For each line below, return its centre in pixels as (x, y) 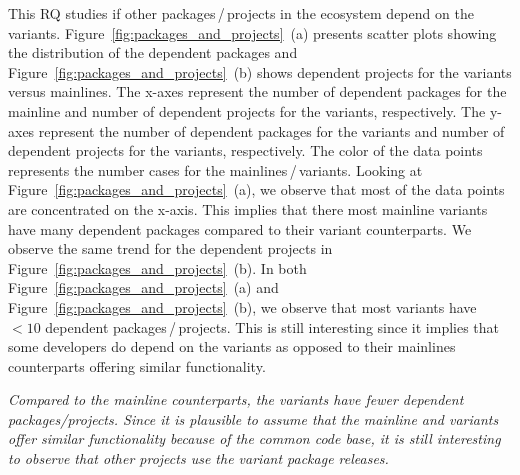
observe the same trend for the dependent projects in (170, 248)
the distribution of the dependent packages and (153, 52)
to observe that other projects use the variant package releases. (198, 458)
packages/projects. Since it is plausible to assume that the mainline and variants (253, 418)
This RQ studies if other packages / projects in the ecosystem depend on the (241, 13)
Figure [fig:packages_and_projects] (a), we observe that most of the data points (256, 189)
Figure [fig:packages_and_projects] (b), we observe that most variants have (242, 306)
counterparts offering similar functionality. (137, 365)
